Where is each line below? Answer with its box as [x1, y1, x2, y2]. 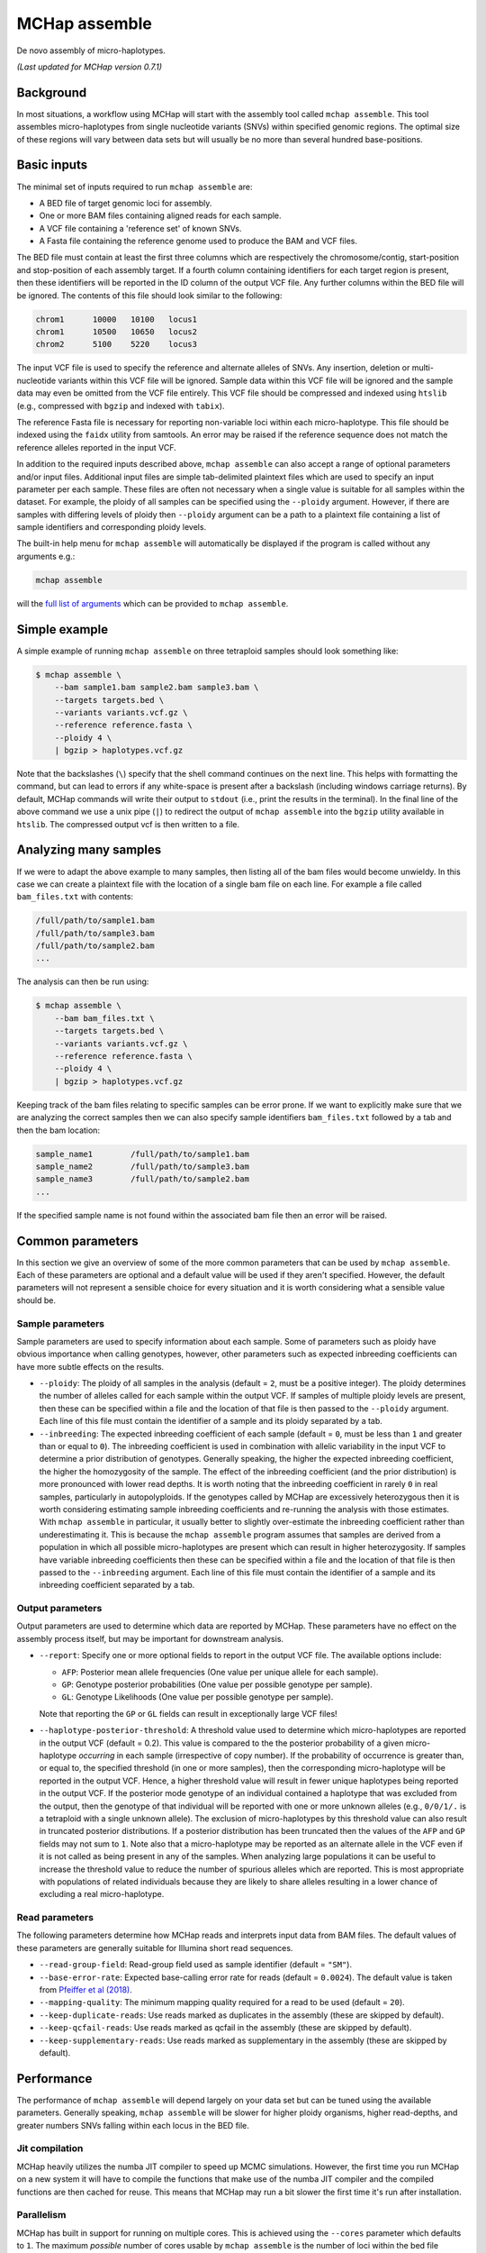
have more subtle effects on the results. [16, 1361, 165, 1372]
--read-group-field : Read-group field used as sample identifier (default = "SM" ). [39, 1959, 353, 1970]
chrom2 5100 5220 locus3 [35, 339, 198, 350]
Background [16, 85, 87, 100]
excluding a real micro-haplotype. [39, 1889, 165, 1900]
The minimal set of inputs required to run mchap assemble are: [16, 181, 253, 192]
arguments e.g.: [16, 551, 76, 561]
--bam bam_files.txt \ [54, 1013, 155, 1023]
